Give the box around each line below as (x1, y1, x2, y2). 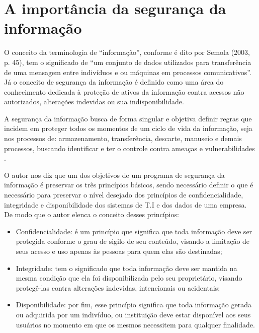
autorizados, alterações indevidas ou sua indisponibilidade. (4, 96, 184, 107)
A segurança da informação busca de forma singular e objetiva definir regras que (4, 113, 252, 123)
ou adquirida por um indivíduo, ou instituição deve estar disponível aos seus (16, 309, 251, 319)
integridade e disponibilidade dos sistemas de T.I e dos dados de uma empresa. (4, 199, 247, 210)
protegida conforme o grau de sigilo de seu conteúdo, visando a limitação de (16, 236, 250, 246)
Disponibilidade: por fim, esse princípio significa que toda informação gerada (16, 299, 251, 310)
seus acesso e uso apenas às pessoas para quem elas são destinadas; (16, 246, 222, 256)
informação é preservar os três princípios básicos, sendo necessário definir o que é (4, 179, 253, 190)
